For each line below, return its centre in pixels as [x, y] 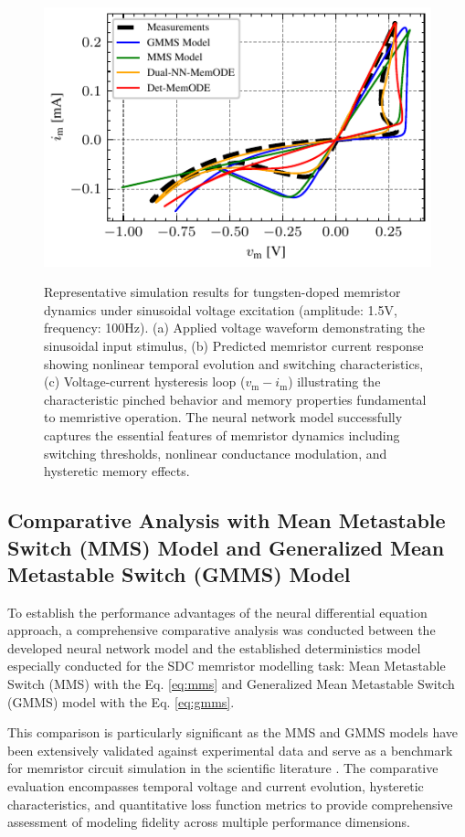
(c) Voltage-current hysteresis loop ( [145, 381]
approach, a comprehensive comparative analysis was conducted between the [222, 630]
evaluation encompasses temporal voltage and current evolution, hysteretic [216, 786]
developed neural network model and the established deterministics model [214, 647]
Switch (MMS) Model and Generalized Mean [226, 547]
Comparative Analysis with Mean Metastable [227, 520]
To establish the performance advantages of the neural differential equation [217, 612]
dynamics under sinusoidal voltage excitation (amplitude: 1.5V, [221, 309]
